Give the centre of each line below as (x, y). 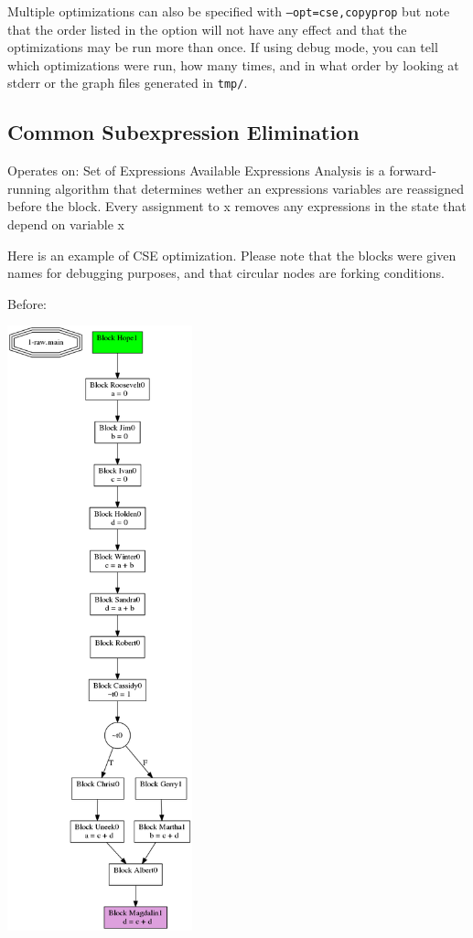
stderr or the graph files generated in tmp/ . (128, 83)
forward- (413, 171)
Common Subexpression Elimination (183, 132)
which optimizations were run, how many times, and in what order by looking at (233, 64)
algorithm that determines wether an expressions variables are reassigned (260, 188)
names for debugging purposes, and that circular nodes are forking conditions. (226, 273)
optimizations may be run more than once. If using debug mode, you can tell (223, 47)
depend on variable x (66, 224)
